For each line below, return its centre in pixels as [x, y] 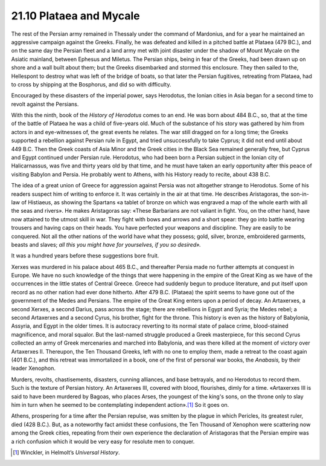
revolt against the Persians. [45, 104]
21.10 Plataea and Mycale [75, 16]
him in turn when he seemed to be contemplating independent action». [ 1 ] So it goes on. [120, 404]
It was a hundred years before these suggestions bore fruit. [85, 256]
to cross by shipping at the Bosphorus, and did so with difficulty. [91, 84]
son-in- [300, 194]
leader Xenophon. [34, 368]
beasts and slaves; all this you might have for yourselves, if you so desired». [106, 244]
